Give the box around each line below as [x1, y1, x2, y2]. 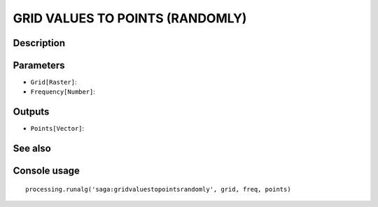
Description [13, 37, 66, 49]
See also [13, 143, 52, 155]
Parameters [13, 59, 65, 71]
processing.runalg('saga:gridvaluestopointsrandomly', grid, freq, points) [25, 185, 291, 193]
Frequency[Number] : [30, 87, 96, 96]
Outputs [13, 106, 50, 118]
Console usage [13, 165, 80, 177]
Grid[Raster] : [30, 78, 77, 87]
